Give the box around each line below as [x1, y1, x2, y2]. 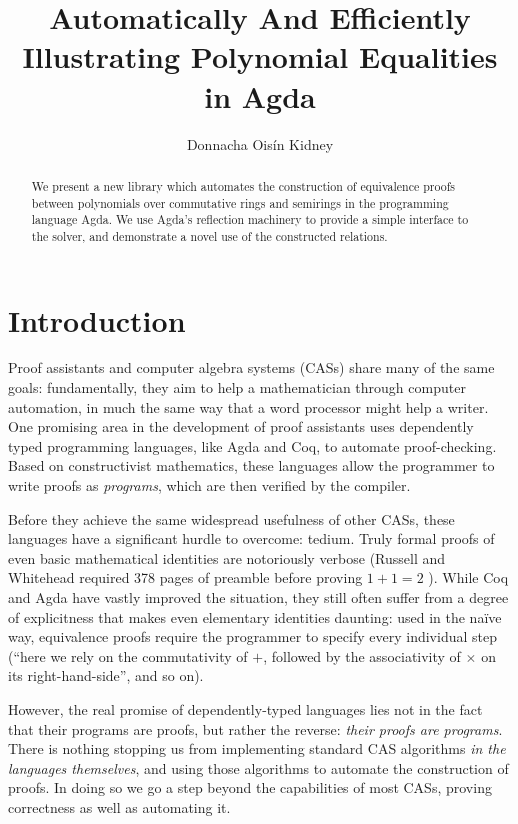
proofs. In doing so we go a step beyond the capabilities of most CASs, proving [8, 777, 492, 798]
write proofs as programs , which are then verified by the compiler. [8, 475, 411, 496]
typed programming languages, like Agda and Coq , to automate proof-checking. [8, 435, 497, 456]
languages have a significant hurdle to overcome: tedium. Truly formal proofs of [8, 528, 495, 549]
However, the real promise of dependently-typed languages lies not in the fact [8, 698, 483, 719]
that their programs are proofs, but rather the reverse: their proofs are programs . [8, 718, 503, 739]
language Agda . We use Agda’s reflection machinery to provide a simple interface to [31, 211, 469, 228]
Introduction [8, 299, 186, 340]
